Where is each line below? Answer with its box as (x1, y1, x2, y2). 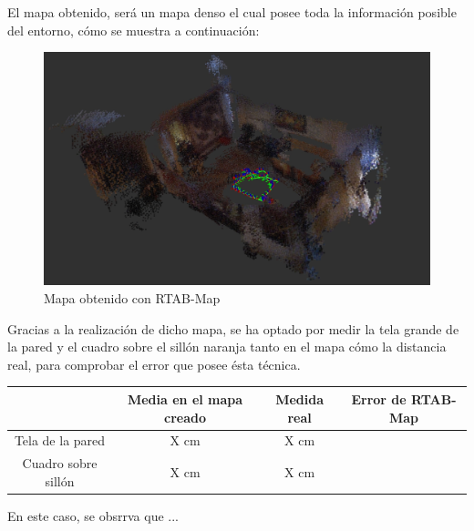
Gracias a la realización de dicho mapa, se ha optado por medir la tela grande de (7, 319, 459, 338)
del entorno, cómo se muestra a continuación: (7, 20, 260, 39)
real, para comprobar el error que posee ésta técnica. (7, 354, 301, 373)
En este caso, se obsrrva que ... (7, 505, 179, 525)
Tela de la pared (14, 431, 106, 450)
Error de (351, 389, 407, 408)
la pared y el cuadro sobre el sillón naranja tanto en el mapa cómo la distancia (7, 337, 447, 356)
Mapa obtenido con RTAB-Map (44, 289, 221, 308)
